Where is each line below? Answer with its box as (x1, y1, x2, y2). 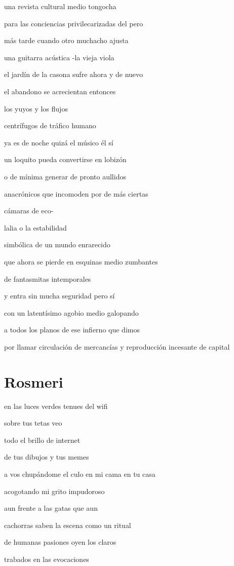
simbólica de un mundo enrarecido (4, 239, 110, 250)
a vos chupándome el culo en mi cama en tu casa (4, 468, 155, 479)
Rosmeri (4, 371, 63, 392)
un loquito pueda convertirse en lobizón (4, 154, 127, 165)
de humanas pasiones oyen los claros (4, 537, 116, 547)
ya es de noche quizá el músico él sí (4, 137, 113, 147)
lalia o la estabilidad (4, 222, 67, 233)
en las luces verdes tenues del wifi (4, 400, 108, 411)
